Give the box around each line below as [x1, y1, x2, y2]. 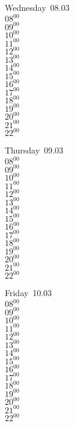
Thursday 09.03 [5, 144, 63, 157]
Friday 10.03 [5, 286, 52, 299]
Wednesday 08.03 [5, 1, 70, 13]
